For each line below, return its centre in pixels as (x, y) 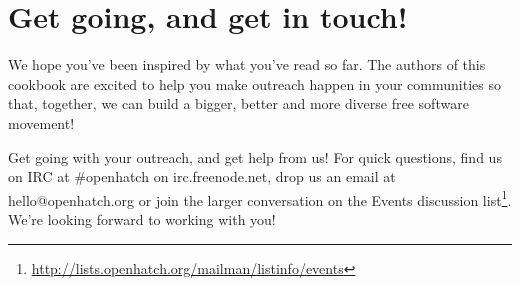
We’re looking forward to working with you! (142, 218)
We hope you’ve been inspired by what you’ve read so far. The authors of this (247, 64)
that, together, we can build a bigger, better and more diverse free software (238, 103)
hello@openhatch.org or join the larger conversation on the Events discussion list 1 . (260, 198)
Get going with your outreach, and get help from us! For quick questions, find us (255, 156)
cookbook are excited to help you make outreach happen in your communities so (254, 83)
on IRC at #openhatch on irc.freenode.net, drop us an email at (202, 176)
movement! (41, 122)
